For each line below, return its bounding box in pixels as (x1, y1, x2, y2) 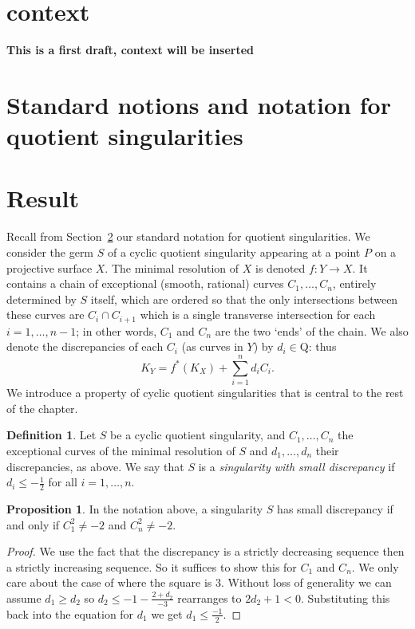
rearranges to (177, 589, 242, 606)
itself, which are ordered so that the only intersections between (90, 290, 398, 307)
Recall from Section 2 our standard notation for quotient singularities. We (6, 228, 370, 245)
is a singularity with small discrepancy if (198, 458, 395, 474)
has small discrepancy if (277, 500, 393, 517)
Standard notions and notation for (6, 88, 391, 120)
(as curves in (181, 338, 243, 355)
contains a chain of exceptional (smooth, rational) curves (6, 275, 284, 292)
